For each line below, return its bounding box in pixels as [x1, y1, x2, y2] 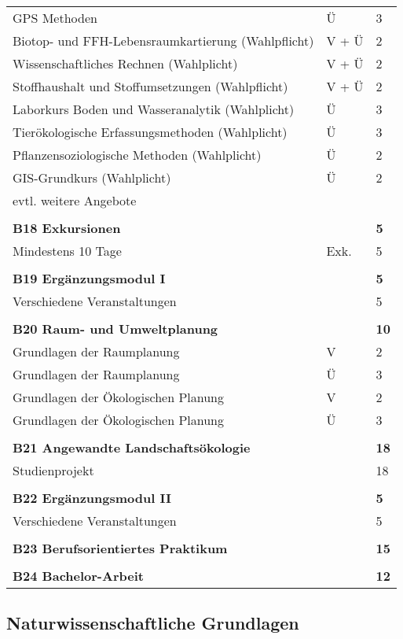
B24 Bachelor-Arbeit [13, 567, 144, 585]
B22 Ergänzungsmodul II [13, 489, 171, 507]
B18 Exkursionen [13, 219, 121, 237]
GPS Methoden [13, 9, 97, 27]
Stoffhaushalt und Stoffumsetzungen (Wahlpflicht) [13, 77, 288, 95]
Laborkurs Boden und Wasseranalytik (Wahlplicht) [13, 100, 295, 118]
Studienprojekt [13, 461, 94, 479]
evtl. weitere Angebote [13, 191, 137, 209]
